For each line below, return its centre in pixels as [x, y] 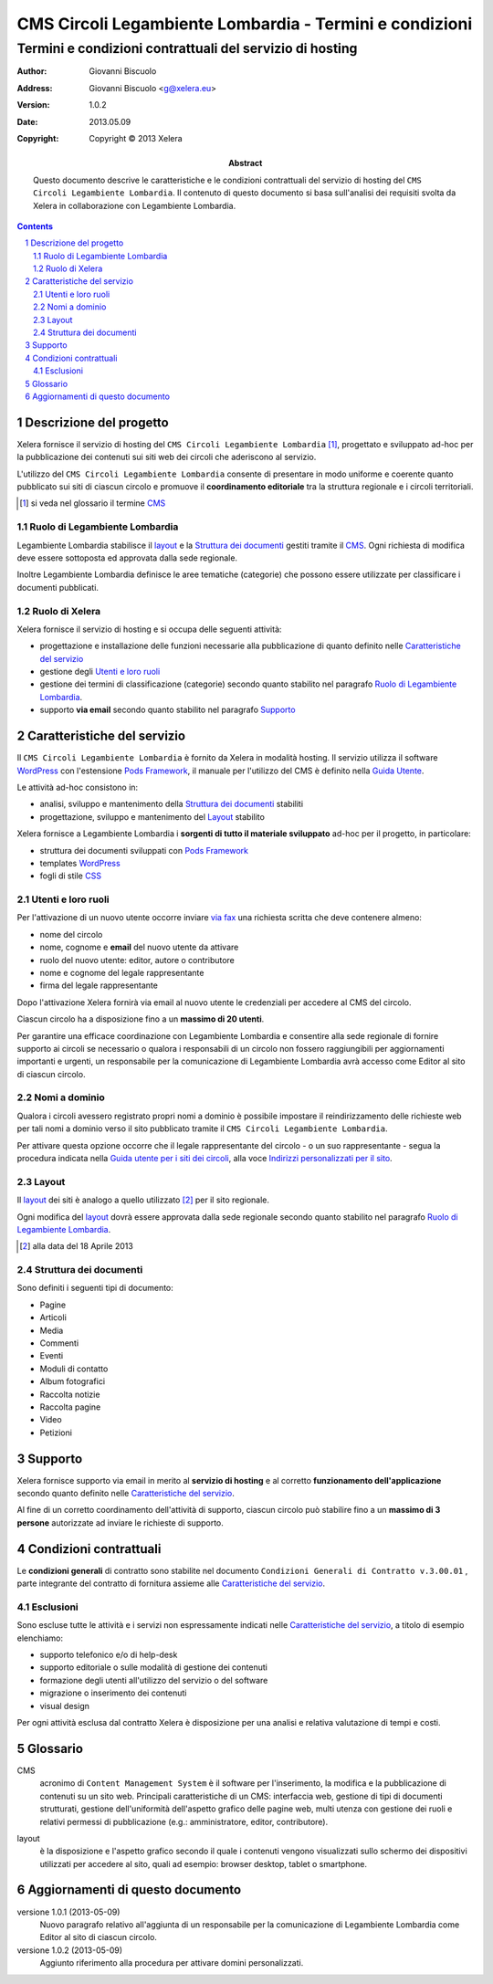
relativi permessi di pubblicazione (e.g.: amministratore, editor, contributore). [184, 1821]
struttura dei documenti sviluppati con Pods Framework [144, 850]
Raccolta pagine [70, 1407]
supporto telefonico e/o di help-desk [109, 1655]
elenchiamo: [40, 1638]
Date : [27, 121]
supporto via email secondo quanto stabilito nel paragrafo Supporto [168, 710]
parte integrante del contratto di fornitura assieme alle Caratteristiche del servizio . [171, 1583]
